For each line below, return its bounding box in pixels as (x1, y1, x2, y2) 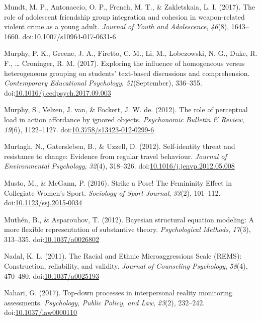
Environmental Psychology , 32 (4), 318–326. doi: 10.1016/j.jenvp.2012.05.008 (4, 160, 235, 171)
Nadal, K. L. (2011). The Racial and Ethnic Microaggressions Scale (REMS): (4, 251, 242, 261)
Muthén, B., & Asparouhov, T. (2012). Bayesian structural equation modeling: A (4, 214, 254, 224)
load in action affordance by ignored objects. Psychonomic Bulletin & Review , (4, 114, 244, 124)
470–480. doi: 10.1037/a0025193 (4, 270, 100, 281)
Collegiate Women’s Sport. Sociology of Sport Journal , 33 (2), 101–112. (4, 187, 221, 198)
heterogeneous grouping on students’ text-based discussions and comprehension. (4, 67, 250, 78)
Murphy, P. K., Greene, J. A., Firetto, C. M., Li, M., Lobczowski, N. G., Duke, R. (4, 48, 257, 58)
